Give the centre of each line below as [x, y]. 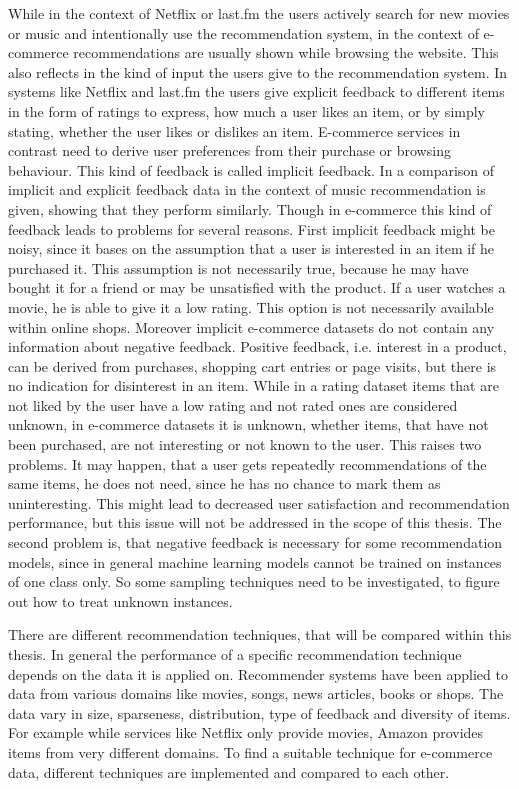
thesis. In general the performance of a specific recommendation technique [235, 654]
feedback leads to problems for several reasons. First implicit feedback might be [251, 228]
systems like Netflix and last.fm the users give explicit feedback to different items [256, 91]
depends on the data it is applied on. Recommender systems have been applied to [258, 673]
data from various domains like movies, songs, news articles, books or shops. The [256, 693]
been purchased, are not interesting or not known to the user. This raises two [245, 444]
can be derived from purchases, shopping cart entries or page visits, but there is [252, 365]
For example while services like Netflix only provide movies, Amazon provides [246, 732]
